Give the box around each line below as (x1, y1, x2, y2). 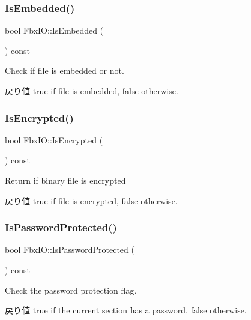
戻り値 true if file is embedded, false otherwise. (5, 85, 178, 97)
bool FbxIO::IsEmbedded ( (5, 24, 104, 37)
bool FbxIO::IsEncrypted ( (5, 133, 103, 146)
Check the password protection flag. (5, 283, 137, 296)
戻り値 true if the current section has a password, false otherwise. (5, 304, 247, 316)
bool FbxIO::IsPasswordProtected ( (5, 243, 135, 256)
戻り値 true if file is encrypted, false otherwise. (5, 194, 178, 207)
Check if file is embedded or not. (5, 64, 124, 77)
